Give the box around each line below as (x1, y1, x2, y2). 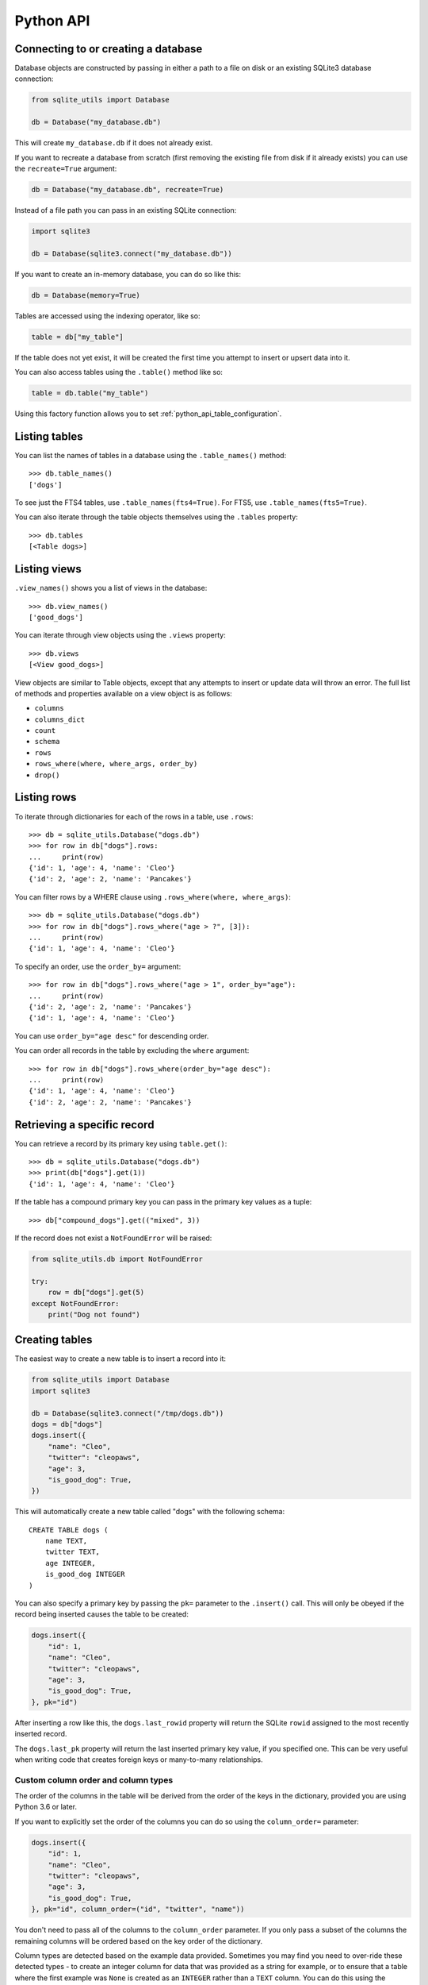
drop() (34, 770, 60, 780)
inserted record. (14, 1729, 67, 1739)
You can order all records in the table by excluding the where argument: (14, 1046, 250, 1055)
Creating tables (14, 1333, 93, 1347)
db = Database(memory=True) (31, 291, 140, 299)
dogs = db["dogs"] (31, 1420, 103, 1428)
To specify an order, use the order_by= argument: (14, 962, 182, 971)
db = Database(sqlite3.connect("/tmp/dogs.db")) (31, 1409, 224, 1417)
